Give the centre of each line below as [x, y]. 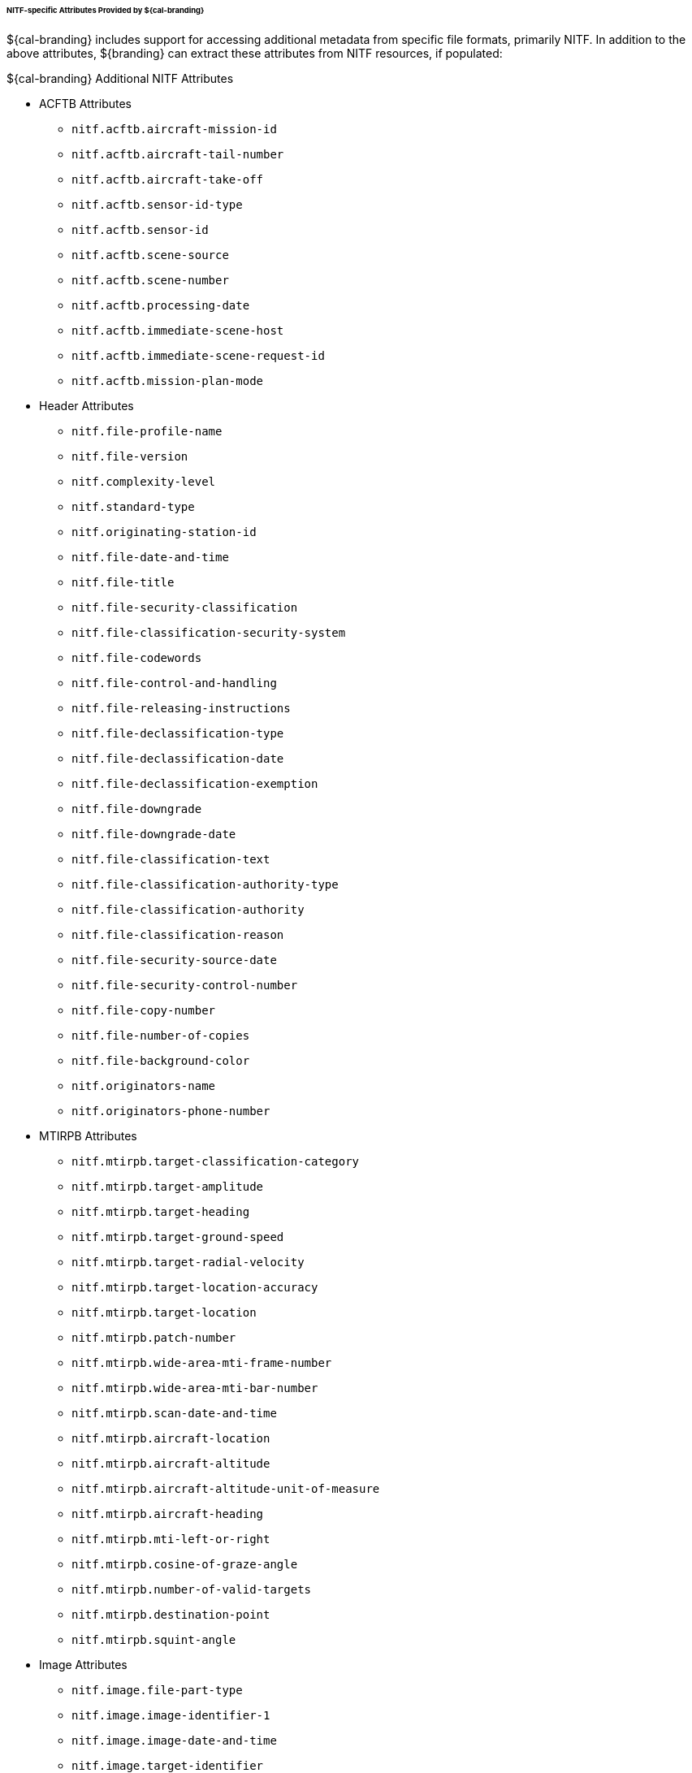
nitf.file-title [123, 582]
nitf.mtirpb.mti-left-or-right [171, 1539]
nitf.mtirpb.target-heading [161, 1211]
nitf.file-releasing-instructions [181, 708]
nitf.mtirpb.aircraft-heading [168, 1514]
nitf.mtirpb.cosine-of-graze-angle [185, 1564]
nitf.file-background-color [161, 1060]
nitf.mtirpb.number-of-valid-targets [192, 1589]
